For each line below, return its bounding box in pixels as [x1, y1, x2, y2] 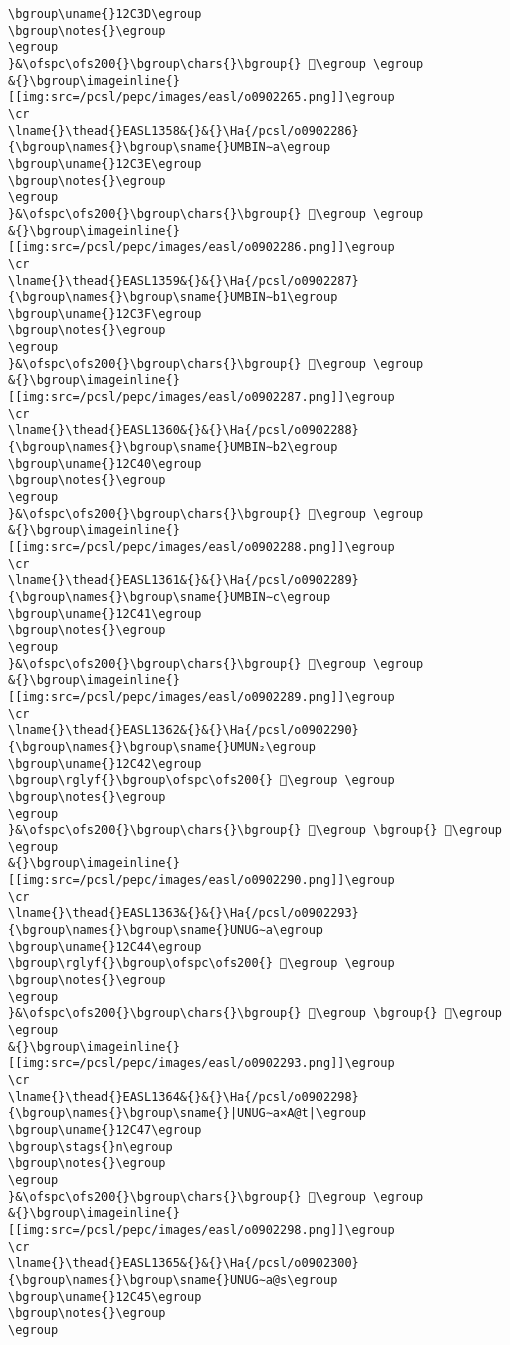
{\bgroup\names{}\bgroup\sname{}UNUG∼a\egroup [8, 923, 323, 938]
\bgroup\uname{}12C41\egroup [8, 606, 202, 621]
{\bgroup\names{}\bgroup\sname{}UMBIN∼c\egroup [8, 589, 331, 604]
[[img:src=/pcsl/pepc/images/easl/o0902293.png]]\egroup [8, 1056, 395, 1071]
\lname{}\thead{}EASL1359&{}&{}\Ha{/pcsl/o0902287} [8, 273, 359, 288]
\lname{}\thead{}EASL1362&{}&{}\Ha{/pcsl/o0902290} [8, 723, 359, 738]
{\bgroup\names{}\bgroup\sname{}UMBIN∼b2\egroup [8, 440, 338, 455]
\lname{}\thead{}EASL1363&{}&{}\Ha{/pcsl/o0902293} [8, 906, 359, 921]
